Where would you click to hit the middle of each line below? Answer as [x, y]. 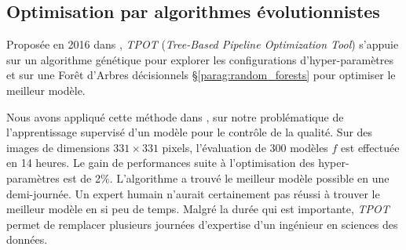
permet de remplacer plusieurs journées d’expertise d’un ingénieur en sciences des [202, 224]
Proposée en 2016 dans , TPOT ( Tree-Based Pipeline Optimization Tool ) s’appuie [203, 44]
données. [27, 239]
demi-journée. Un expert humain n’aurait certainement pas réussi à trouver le [193, 193]
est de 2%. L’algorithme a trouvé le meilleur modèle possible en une [226, 178]
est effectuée [370, 147]
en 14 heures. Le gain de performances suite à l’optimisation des [161, 163]
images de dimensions [58, 147]
